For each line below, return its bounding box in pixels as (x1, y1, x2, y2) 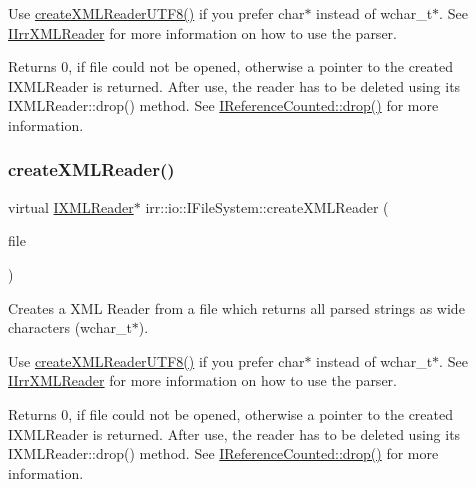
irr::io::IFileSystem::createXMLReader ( (145, 196, 389, 217)
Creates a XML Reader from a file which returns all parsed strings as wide (8, 297, 465, 318)
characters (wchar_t (8, 317, 132, 338)
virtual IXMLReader (8, 196, 134, 217)
